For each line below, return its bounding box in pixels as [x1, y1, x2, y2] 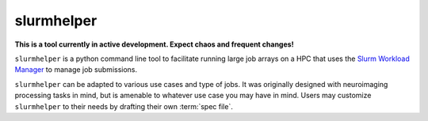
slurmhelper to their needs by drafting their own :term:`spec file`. [14, 101, 233, 111]
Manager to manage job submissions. [14, 65, 138, 74]
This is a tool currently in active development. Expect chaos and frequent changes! [14, 40, 294, 49]
